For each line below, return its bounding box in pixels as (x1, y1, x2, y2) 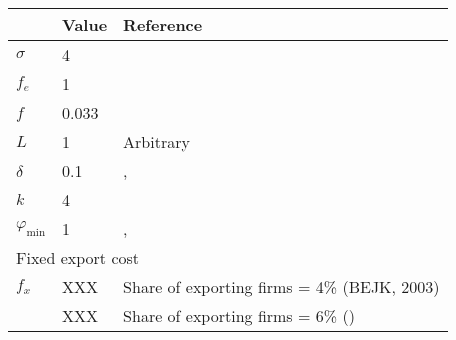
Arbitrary (123, 130, 190, 153)
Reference (123, 13, 203, 36)
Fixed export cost (16, 246, 140, 269)
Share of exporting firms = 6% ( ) (123, 304, 355, 327)
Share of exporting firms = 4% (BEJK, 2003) (123, 275, 440, 298)
